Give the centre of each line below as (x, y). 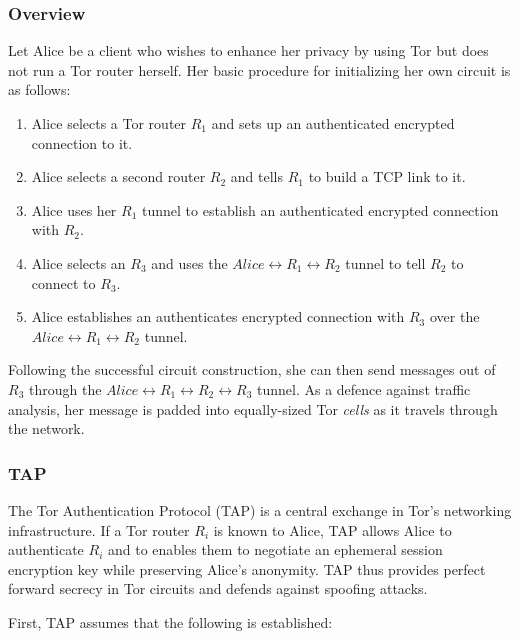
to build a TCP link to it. (387, 176)
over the (454, 316)
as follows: (39, 89)
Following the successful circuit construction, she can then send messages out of (252, 369)
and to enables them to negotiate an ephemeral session (275, 549)
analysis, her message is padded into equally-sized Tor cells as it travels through (253, 408)
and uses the (189, 262)
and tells (256, 176)
